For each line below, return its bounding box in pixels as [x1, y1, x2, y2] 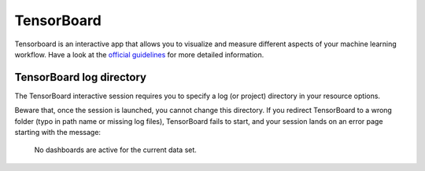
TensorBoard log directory [14, 71, 147, 84]
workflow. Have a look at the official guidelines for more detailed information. [14, 49, 264, 59]
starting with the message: [14, 128, 102, 137]
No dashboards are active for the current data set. [34, 145, 197, 155]
